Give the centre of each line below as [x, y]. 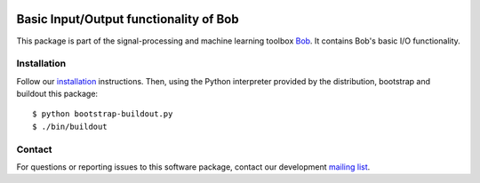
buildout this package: [57, 94]
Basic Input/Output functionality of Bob [128, 19]
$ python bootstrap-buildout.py [103, 114]
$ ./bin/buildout [70, 126]
